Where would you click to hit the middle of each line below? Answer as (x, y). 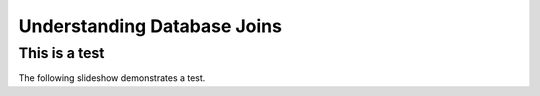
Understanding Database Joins (150, 26)
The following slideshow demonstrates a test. (112, 78)
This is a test (61, 53)
